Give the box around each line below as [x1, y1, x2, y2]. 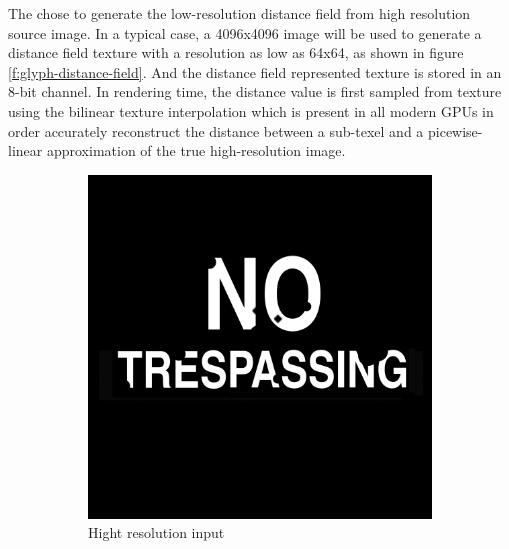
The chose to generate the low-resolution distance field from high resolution [8, 3, 471, 23]
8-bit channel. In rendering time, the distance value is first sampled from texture [8, 81, 502, 102]
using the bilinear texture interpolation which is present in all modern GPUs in [8, 100, 494, 121]
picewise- [427, 120, 483, 141]
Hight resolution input [88, 522, 225, 543]
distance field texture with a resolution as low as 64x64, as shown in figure [8, 42, 464, 63]
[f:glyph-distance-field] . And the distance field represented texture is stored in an [8, 61, 502, 82]
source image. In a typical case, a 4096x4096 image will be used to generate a [8, 22, 482, 43]
